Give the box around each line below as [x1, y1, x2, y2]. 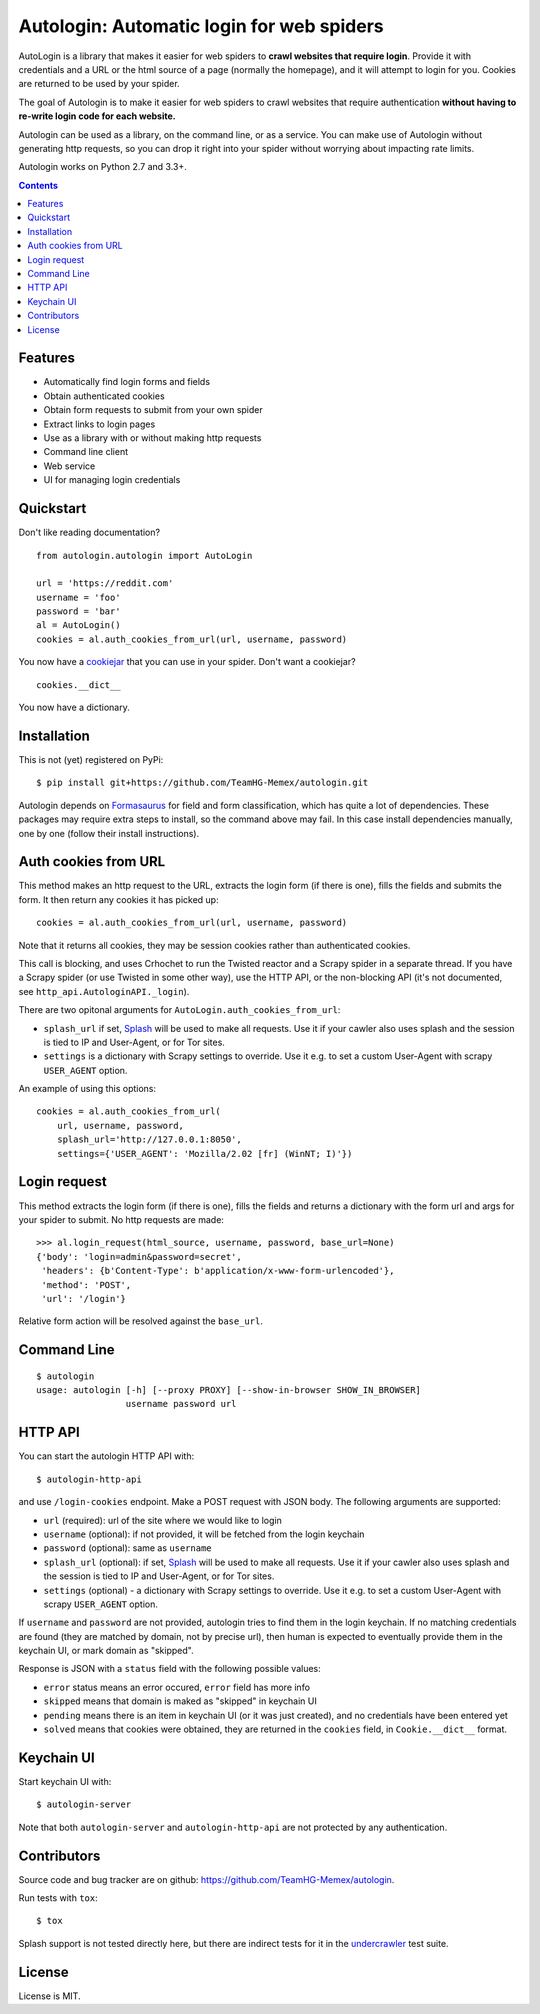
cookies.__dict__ [36, 679, 121, 690]
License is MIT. [18, 1990, 81, 2002]
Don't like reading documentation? [18, 526, 160, 539]
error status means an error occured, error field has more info [43, 1681, 310, 1693]
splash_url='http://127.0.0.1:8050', [56, 1134, 242, 1145]
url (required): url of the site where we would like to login [43, 1514, 282, 1526]
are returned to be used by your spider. [18, 78, 180, 90]
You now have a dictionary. [18, 701, 130, 714]
